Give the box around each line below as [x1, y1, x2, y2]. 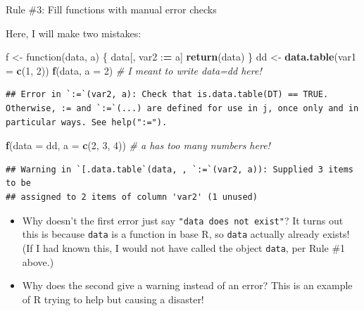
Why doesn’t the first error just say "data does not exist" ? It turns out [22, 212, 344, 227]
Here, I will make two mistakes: [6, 25, 142, 40]
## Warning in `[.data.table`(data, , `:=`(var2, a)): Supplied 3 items [6, 164, 353, 174]
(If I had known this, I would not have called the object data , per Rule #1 [22, 240, 346, 255]
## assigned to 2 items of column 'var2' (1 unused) [6, 191, 258, 202]
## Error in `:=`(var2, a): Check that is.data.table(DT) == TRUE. [6, 89, 329, 100]
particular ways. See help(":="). [6, 117, 168, 127]
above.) [22, 254, 54, 269]
